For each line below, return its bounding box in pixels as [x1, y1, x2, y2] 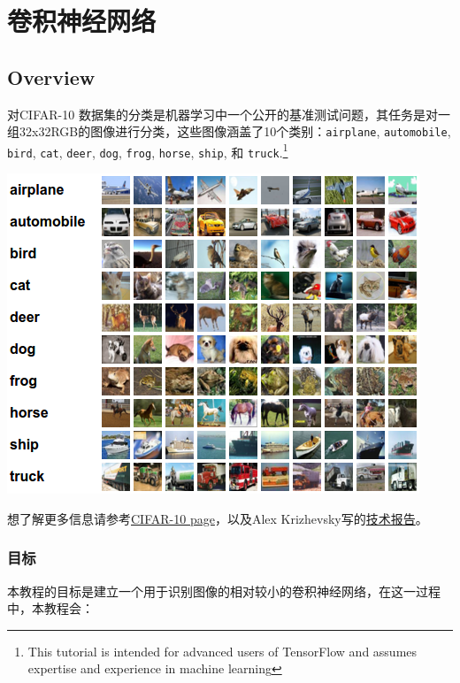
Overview [7, 63, 96, 90]
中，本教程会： [7, 599, 94, 618]
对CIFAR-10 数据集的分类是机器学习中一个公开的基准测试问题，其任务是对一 [7, 104, 450, 123]
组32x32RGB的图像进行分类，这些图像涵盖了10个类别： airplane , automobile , [7, 122, 451, 141]
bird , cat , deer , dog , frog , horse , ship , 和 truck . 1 [7, 140, 288, 161]
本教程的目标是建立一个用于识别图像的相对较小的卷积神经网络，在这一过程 [7, 581, 441, 600]
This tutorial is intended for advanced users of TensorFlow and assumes [27, 641, 418, 660]
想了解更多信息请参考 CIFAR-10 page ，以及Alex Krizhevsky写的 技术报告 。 [7, 509, 428, 527]
